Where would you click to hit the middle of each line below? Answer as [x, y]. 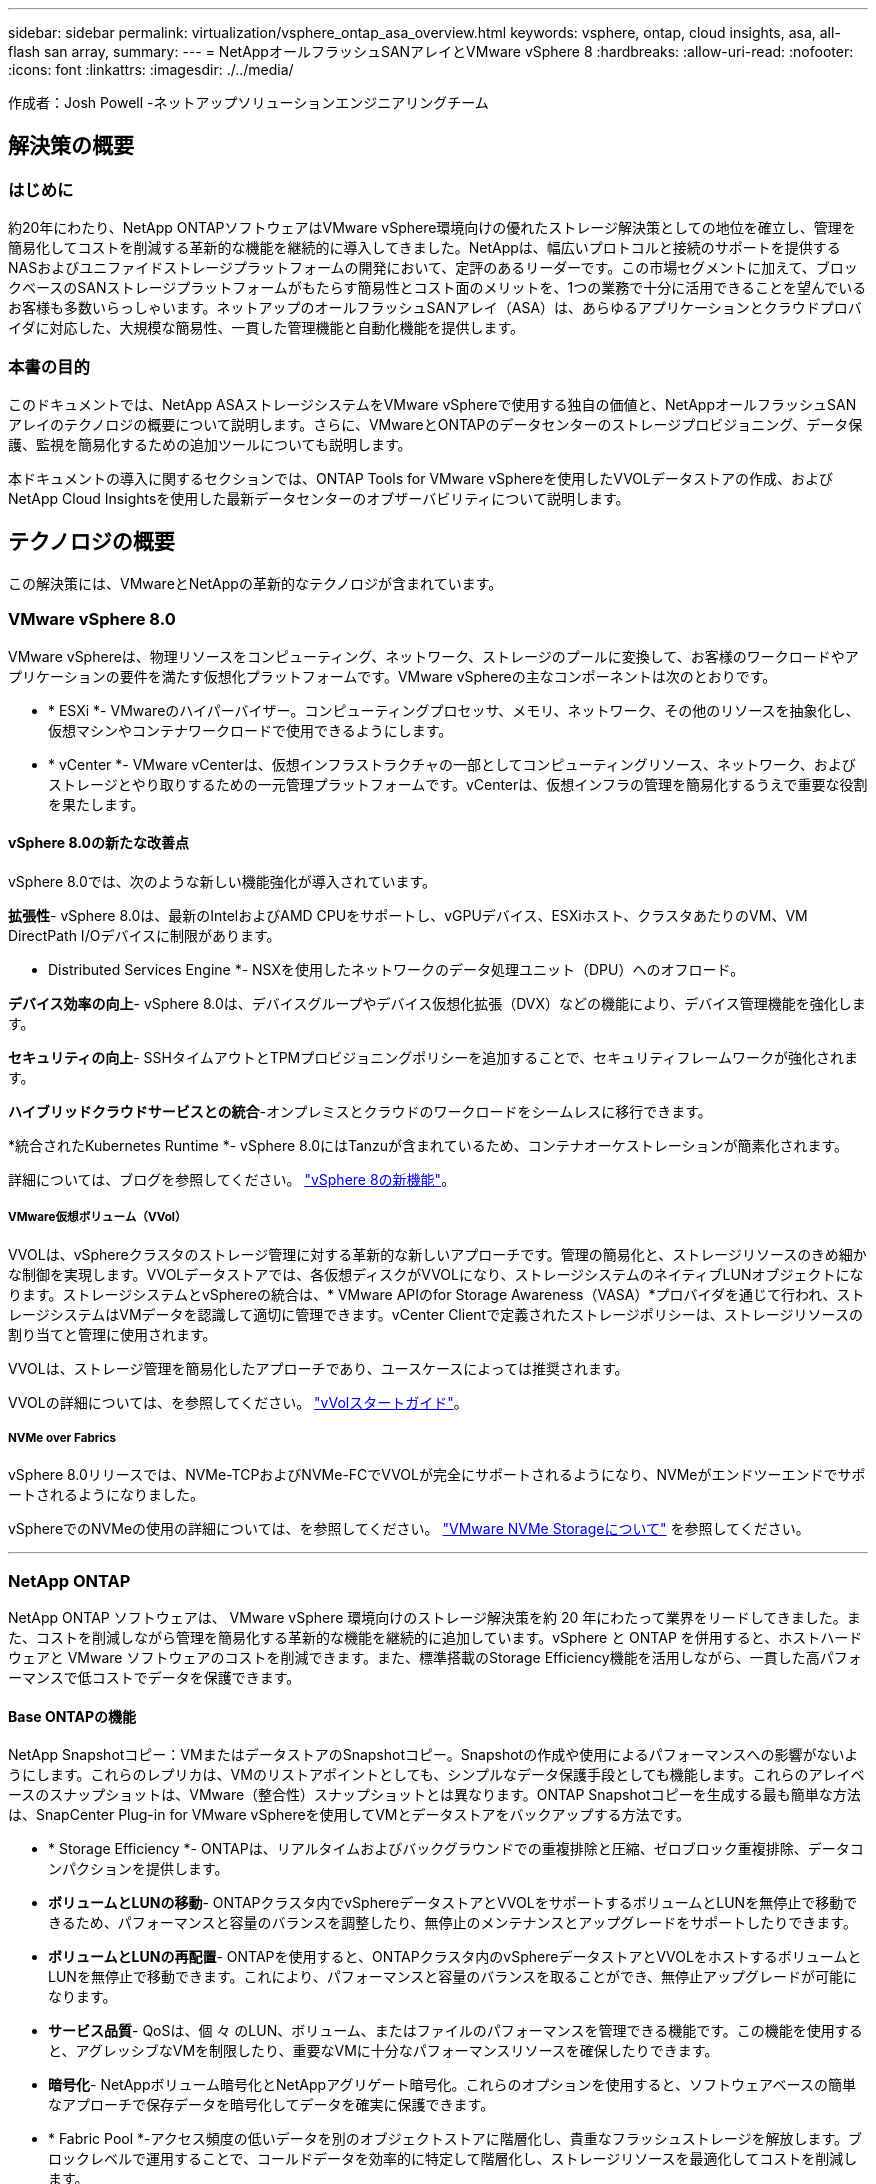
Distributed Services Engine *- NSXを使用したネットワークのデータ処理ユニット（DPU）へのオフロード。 [396, 969]
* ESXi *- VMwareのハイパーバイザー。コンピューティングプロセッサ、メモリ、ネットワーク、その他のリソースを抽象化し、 [454, 710]
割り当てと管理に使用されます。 [112, 1334]
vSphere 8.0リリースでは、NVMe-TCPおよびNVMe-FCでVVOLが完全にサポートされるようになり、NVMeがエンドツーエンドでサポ [437, 1475]
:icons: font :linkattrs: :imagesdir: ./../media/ [151, 69]
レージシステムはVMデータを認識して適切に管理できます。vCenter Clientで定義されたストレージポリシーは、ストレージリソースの [435, 1314]
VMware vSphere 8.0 [92, 619]
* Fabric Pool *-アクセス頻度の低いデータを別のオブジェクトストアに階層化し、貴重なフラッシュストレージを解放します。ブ [455, 2139]
